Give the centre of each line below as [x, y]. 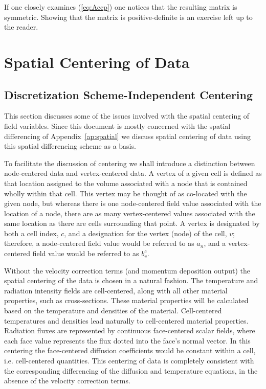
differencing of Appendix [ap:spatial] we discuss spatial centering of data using [128, 136]
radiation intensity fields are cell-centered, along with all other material [116, 290]
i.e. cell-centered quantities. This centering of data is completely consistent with [129, 361]
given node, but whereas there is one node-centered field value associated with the [133, 203]
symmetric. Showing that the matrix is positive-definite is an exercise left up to [128, 17]
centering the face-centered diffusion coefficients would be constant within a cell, [130, 350]
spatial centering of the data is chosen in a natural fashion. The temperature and [131, 280]
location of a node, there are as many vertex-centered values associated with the [130, 213]
